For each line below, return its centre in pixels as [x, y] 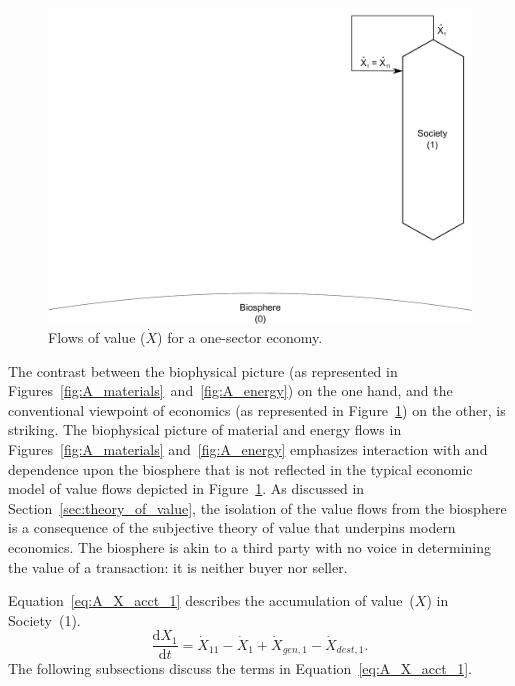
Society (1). [44, 619]
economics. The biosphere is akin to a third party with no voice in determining [249, 547]
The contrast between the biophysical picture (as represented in [203, 370]
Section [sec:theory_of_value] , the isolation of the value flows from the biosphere [257, 507]
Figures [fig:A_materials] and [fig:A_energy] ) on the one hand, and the [230, 390]
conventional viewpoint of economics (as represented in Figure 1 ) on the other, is [257, 409]
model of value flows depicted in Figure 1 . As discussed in [186, 488]
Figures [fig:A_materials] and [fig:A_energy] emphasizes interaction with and [248, 449]
